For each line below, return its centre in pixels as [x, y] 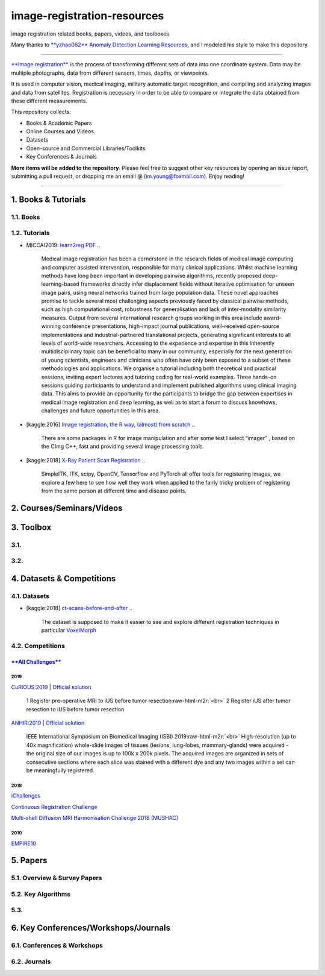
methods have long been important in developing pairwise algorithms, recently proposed [151, 275]
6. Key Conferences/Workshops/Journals [91, 928]
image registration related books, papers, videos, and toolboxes [90, 34]
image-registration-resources [88, 16]
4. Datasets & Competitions [63, 578]
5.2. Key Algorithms [41, 894]
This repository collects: [41, 112]
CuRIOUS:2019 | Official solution [51, 687]
